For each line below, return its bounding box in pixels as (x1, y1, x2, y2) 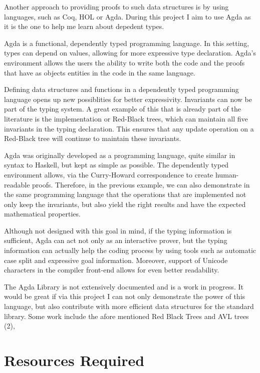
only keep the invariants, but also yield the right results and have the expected (4, 198, 246, 209)
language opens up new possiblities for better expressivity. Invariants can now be (4, 93, 252, 104)
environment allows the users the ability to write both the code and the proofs (4, 57, 245, 67)
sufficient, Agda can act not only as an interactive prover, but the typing (4, 235, 227, 245)
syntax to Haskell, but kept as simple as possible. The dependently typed (4, 159, 229, 170)
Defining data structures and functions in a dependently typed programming (4, 84, 239, 94)
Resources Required (4, 350, 145, 370)
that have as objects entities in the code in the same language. (4, 67, 195, 77)
